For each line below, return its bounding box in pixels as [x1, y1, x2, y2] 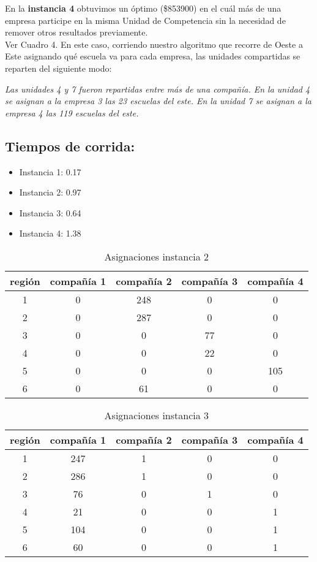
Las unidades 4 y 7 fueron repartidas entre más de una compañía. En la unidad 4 [5, 82, 310, 95]
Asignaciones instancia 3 [104, 408, 209, 422]
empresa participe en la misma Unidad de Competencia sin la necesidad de [5, 13, 286, 26]
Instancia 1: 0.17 [19, 165, 81, 178]
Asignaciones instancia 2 [104, 249, 209, 264]
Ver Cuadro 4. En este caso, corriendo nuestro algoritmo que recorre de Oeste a [5, 37, 303, 50]
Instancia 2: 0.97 [19, 186, 81, 199]
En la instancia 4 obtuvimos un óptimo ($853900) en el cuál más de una [5, 2, 282, 14]
